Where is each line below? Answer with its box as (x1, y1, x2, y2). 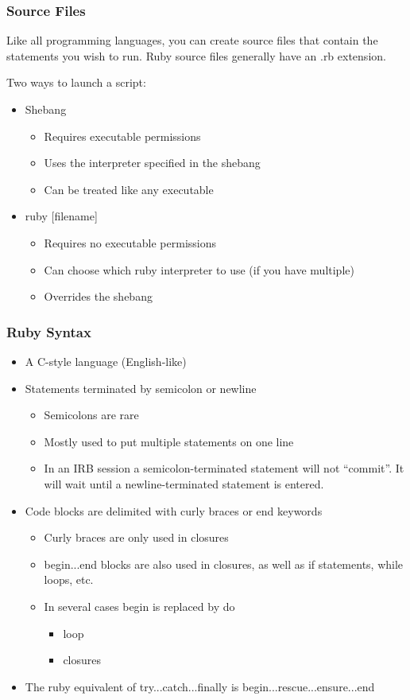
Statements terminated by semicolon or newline (25, 379, 257, 396)
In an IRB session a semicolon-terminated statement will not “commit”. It (44, 460, 404, 476)
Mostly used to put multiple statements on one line (44, 433, 294, 449)
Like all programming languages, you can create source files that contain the (6, 32, 378, 49)
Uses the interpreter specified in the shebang (44, 154, 261, 171)
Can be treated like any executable (44, 181, 214, 197)
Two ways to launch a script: (6, 74, 146, 91)
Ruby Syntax (6, 321, 91, 341)
